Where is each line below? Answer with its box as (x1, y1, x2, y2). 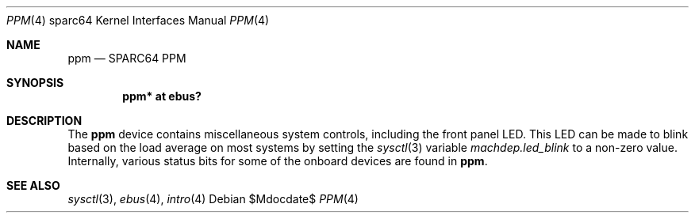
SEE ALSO (6, 179, 60, 192)
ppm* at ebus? (122, 89, 202, 103)
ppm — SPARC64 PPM (67, 51, 186, 65)
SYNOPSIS (6, 76, 64, 89)
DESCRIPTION (6, 114, 83, 127)
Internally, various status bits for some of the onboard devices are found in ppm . (67, 154, 488, 168)
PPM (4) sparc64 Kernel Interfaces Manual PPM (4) (6, 13, 270, 27)
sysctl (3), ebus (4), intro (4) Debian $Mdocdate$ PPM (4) (67, 192, 359, 206)
